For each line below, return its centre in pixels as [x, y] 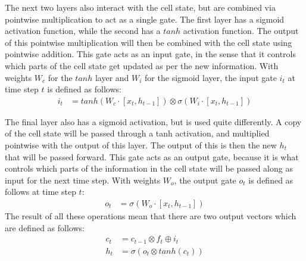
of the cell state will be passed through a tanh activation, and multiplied [137, 133]
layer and [112, 77]
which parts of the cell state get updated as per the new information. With [142, 65]
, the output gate [205, 180]
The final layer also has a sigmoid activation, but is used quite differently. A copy [153, 121]
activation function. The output [241, 31]
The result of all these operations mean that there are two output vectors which [151, 215]
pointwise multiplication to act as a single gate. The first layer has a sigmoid [145, 19]
